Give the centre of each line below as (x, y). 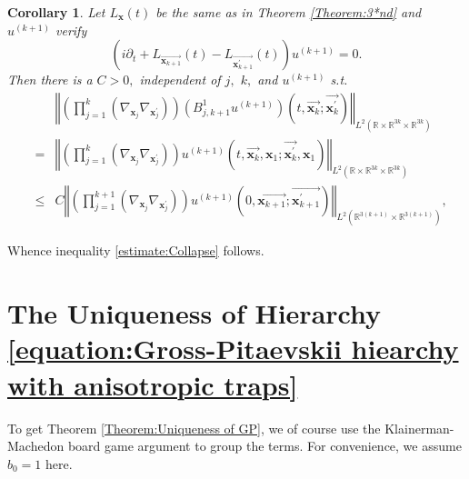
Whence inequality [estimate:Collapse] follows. (136, 250)
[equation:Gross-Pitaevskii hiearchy (233, 349)
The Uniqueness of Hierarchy (194, 313)
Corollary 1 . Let (56, 12)
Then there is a (50, 80)
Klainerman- (419, 428)
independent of (180, 80)
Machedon (36, 446)
